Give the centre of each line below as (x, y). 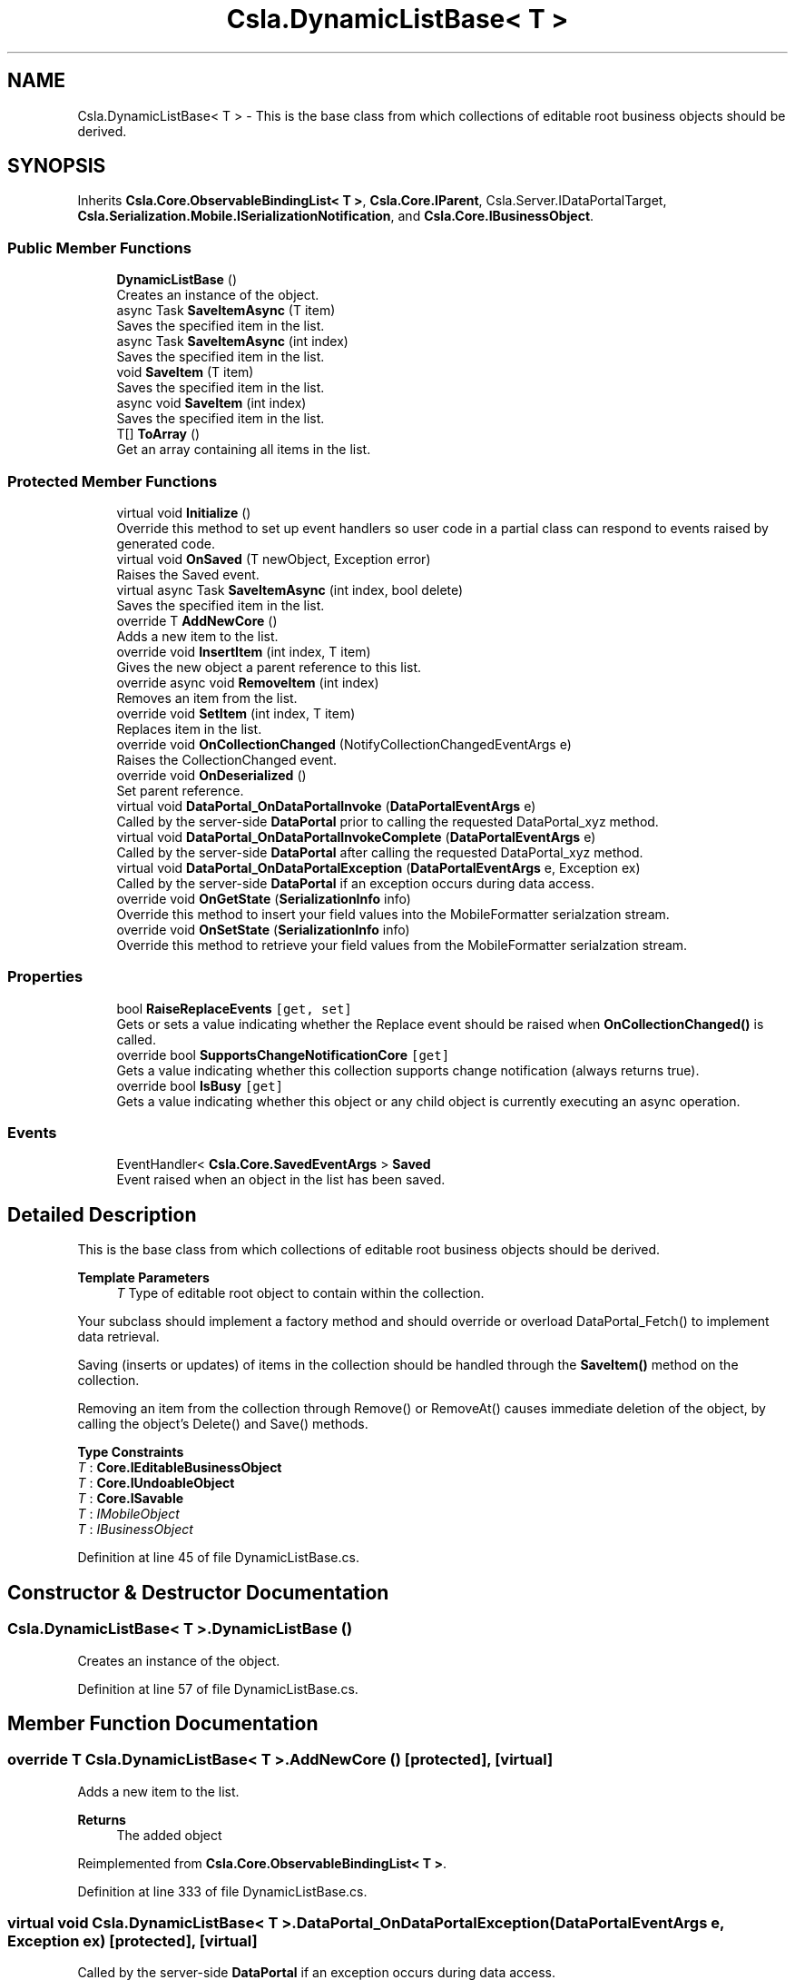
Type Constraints (131, 1452)
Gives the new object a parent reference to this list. (269, 667)
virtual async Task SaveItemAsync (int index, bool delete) (290, 589)
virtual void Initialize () (184, 512)
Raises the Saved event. (188, 574)
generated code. (166, 543)
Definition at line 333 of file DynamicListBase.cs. (222, 1891)
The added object (169, 1835)
